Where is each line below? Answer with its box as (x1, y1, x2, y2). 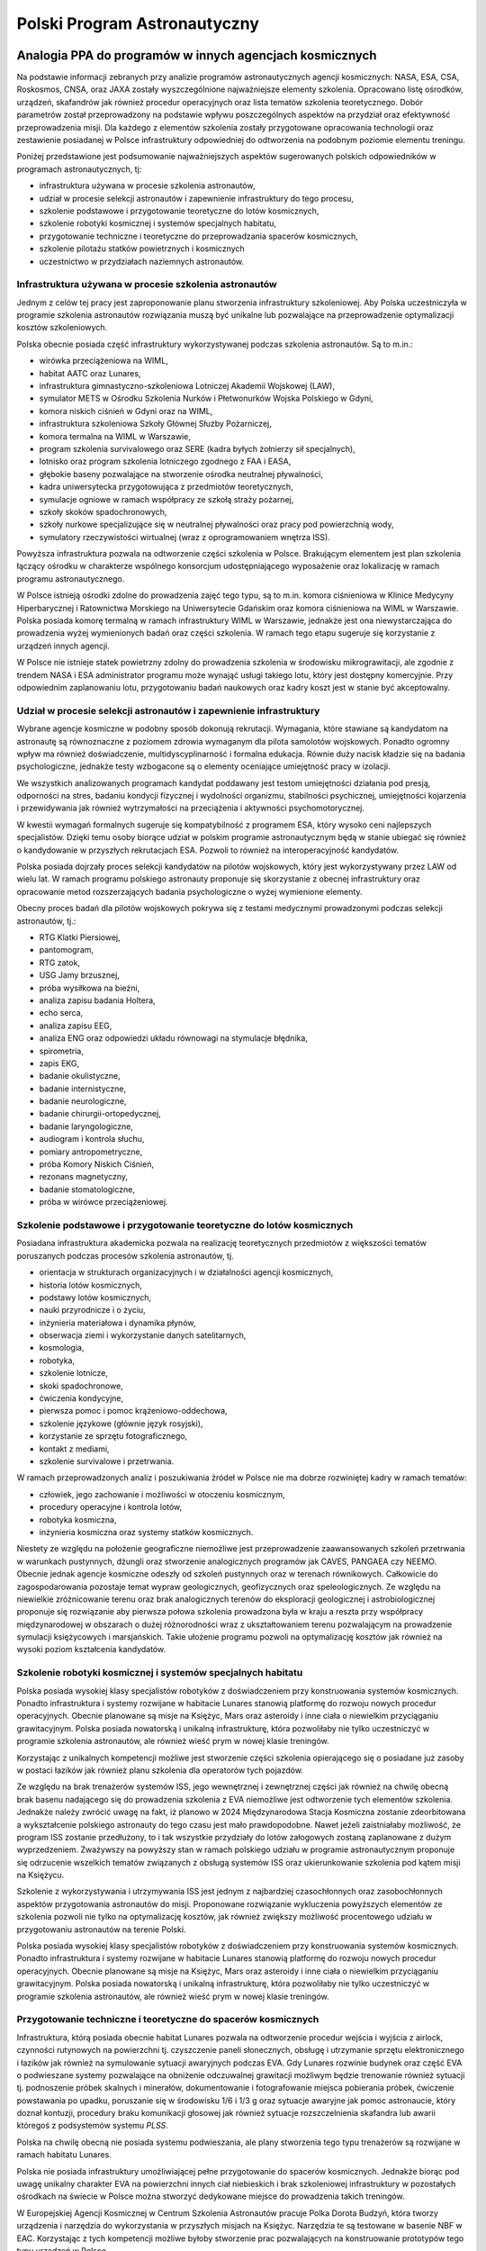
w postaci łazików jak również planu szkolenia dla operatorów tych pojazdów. (16, 1765, 303, 1776)
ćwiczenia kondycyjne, (39, 1393, 124, 1404)
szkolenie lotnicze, (39, 1368, 108, 1379)
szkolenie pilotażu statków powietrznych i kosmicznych (39, 243, 245, 254)
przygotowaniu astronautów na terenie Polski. (16, 1923, 186, 1935)
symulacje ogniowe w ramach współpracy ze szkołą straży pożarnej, (39, 493, 294, 504)
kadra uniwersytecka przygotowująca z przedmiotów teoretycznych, (39, 482, 293, 493)
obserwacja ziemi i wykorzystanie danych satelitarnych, (39, 1330, 247, 1341)
